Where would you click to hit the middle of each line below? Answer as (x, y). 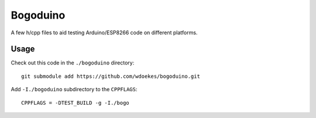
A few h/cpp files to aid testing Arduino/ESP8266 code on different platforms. (104, 33)
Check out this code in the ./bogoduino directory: (73, 63)
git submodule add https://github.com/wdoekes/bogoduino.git (111, 76)
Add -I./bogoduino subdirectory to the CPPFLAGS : (74, 90)
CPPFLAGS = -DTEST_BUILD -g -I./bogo (75, 103)
